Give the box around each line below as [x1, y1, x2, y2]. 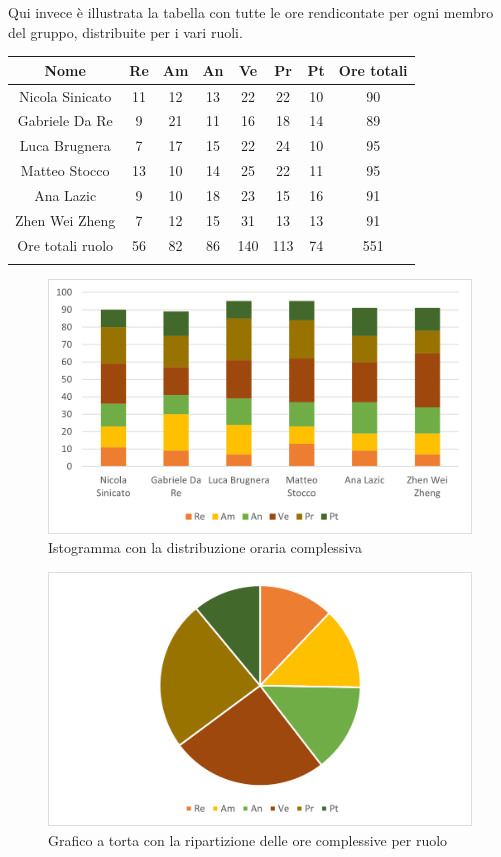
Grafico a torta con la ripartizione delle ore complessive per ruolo [48, 830, 448, 850]
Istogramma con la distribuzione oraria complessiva [48, 537, 362, 558]
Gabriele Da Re [17, 110, 113, 131]
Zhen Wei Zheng [15, 209, 116, 230]
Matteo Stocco [20, 160, 110, 181]
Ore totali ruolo [17, 234, 114, 255]
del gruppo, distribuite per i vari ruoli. [8, 21, 243, 42]
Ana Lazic [34, 184, 97, 205]
